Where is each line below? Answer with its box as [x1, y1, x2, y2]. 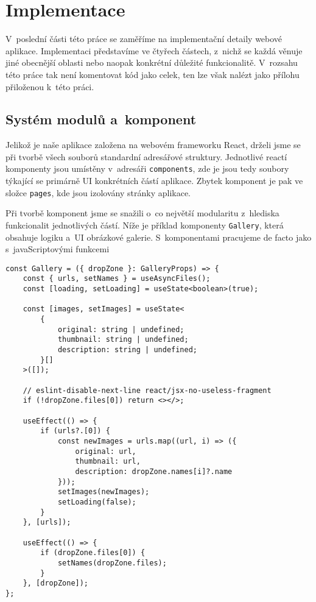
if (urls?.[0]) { [40, 427, 110, 436]
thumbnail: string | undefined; [57, 335, 189, 344]
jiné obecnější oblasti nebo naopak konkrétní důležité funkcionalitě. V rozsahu [5, 56, 298, 69]
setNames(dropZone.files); [57, 558, 167, 567]
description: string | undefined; [57, 345, 197, 355]
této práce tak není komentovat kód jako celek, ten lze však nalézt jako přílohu [5, 68, 300, 80]
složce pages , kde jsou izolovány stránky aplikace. [5, 186, 191, 199]
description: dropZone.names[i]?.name [75, 467, 233, 476]
